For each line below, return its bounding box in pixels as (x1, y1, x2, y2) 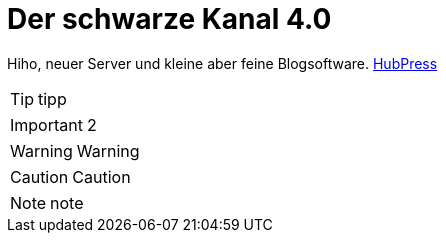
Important (10, 114, 83, 135)
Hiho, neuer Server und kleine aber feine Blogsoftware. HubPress (7, 54, 438, 72)
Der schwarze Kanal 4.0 (7, 2, 332, 36)
